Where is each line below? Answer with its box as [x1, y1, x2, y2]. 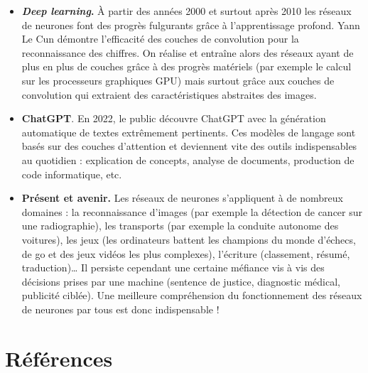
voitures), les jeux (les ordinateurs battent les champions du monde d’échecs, [21, 232, 356, 247]
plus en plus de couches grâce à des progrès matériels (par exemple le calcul [21, 59, 352, 74]
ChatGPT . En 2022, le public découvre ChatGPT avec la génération [21, 111, 326, 126]
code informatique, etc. [21, 166, 122, 181]
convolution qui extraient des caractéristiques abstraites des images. [21, 87, 317, 102]
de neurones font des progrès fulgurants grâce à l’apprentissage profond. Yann [21, 17, 360, 32]
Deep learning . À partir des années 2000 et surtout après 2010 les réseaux [21, 4, 352, 18]
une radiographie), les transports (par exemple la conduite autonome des [21, 218, 339, 233]
